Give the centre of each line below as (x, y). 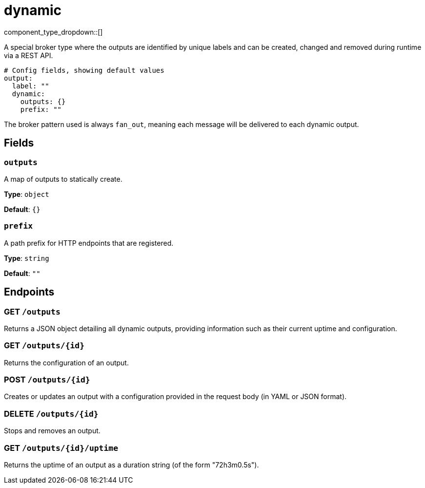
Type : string (27, 258)
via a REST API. (29, 55)
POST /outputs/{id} (47, 380)
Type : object (27, 194)
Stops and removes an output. (52, 431)
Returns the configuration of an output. (66, 362)
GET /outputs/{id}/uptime (61, 448)
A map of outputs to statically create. (63, 179)
